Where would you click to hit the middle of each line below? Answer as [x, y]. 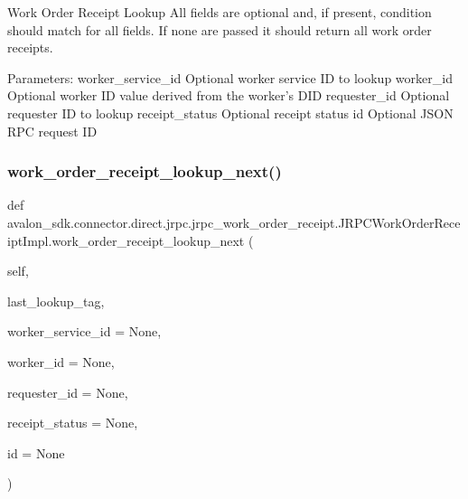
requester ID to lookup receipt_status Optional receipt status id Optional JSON [230, 113]
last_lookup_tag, [56, 301]
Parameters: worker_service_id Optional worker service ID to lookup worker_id [230, 77]
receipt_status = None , [73, 423]
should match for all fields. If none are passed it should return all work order [220, 29]
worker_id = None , [61, 361]
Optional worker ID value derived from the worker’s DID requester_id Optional [229, 95]
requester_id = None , [68, 392]
